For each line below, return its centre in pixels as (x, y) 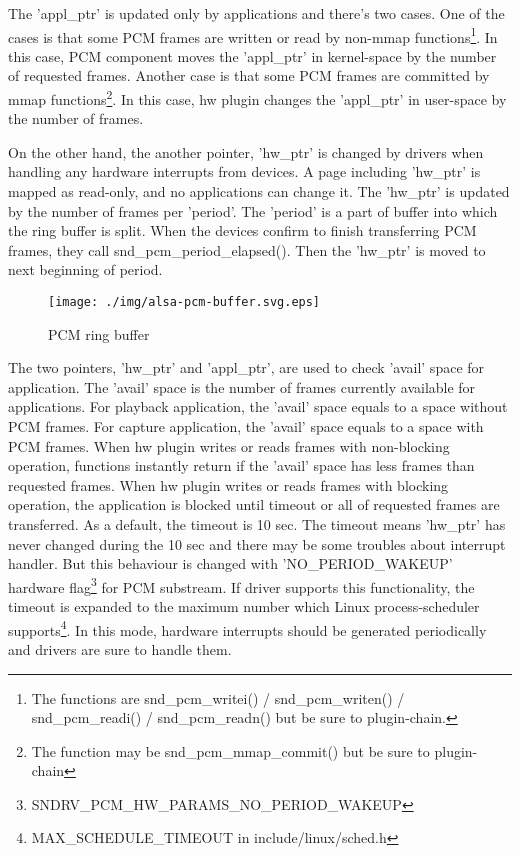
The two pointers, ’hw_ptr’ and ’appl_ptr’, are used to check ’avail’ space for (246, 367)
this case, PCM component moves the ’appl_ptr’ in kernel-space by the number (252, 55)
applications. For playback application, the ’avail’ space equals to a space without (258, 406)
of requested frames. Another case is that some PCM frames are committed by (249, 75)
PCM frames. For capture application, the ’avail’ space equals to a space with (246, 426)
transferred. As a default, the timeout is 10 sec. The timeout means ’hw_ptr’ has (257, 524)
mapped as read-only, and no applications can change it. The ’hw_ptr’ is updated (259, 191)
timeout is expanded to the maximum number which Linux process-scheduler (244, 606)
